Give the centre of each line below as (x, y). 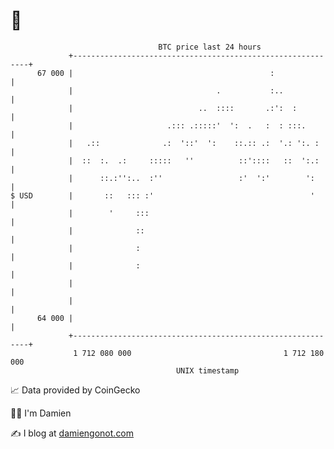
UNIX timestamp (207, 370)
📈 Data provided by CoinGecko (75, 390)
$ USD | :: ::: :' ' (162, 195)
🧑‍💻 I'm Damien (41, 413)
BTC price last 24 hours (210, 47)
